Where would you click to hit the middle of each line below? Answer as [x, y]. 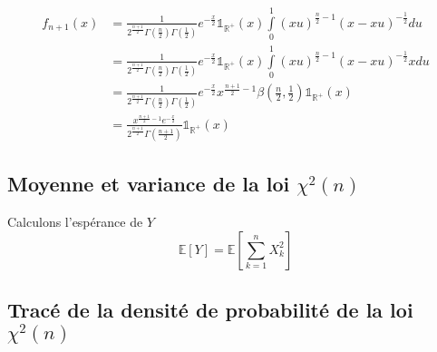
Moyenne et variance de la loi [149, 184]
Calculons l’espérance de [75, 222]
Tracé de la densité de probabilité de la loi [210, 310]
